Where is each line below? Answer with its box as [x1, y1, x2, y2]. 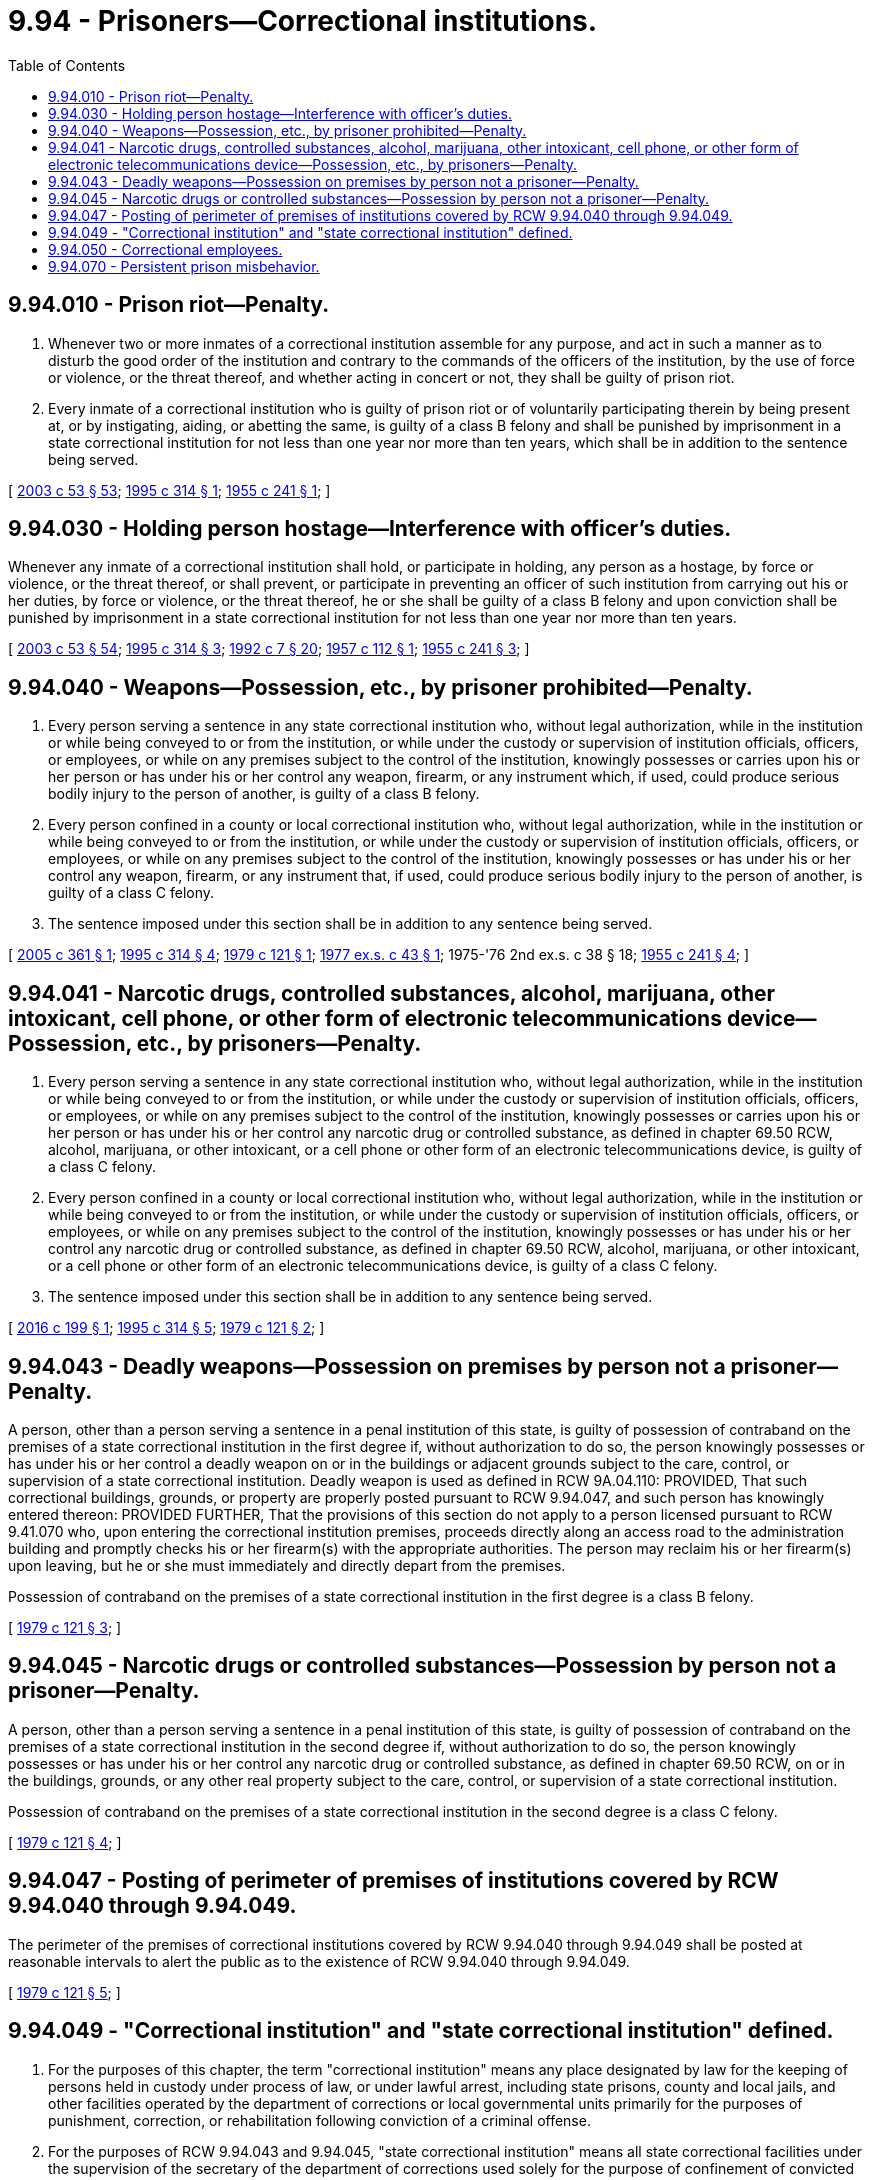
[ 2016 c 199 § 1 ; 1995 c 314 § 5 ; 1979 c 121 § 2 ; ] [8, 1319, 325, 1337]
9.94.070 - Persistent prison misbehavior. [48, 257, 320, 275]
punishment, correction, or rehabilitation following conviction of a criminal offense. [48, 2111, 591, 2129]
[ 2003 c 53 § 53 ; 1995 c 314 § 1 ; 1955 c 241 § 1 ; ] [8, 481, 331, 499]
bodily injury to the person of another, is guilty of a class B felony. [48, 785, 480, 803]
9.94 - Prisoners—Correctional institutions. [8, 4, 598, 38]
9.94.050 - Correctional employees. [48, 240, 283, 258]
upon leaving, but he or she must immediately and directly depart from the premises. [8, 1556, 566, 1574]
